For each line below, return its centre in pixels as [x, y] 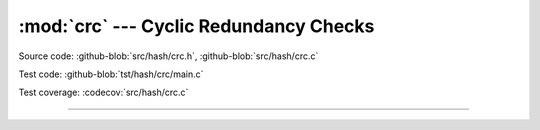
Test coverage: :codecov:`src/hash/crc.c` [103, 92]
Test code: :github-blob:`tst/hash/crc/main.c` [111, 74]
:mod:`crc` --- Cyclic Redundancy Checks [196, 26]
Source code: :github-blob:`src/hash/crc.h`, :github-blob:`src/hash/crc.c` [168, 56]
